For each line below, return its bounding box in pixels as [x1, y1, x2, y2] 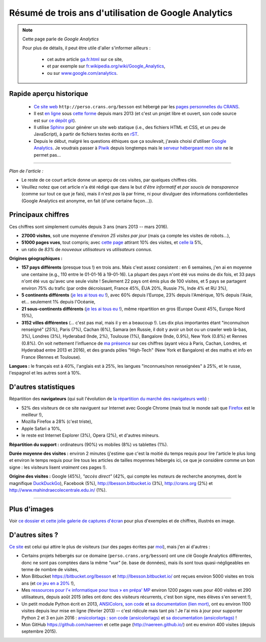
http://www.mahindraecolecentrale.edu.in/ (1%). [9, 487, 107, 493]
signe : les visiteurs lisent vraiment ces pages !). [9, 464, 107, 470]
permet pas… [33, 152, 61, 158]
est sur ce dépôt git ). [33, 117, 76, 123]
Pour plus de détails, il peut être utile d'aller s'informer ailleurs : [22, 45, 151, 51]
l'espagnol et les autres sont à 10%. [9, 370, 81, 376]
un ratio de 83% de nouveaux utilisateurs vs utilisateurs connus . [21, 246, 153, 252]
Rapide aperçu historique [9, 90, 88, 98]
